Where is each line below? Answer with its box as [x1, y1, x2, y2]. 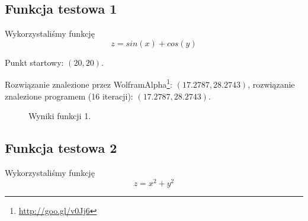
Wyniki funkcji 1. [28, 110, 91, 122]
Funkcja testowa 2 [5, 139, 117, 157]
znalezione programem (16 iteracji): [5, 89, 133, 102]
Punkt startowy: [5, 56, 64, 68]
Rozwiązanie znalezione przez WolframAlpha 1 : [5, 76, 173, 91]
